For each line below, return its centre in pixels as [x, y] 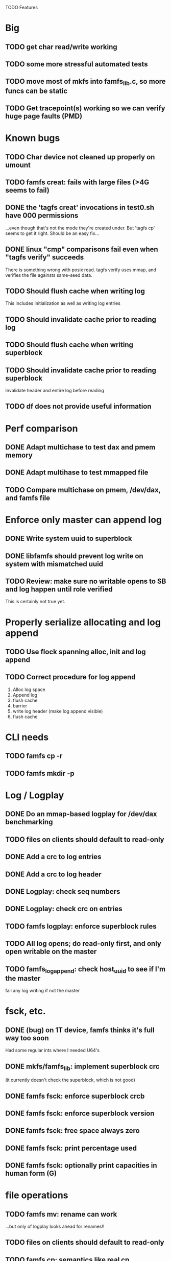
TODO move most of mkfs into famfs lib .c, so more [86, 82]
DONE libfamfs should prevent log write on [75, 556]
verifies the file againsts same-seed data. [49, 275]
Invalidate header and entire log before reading [55, 390]
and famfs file [28, 498]
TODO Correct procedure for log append [71, 677]
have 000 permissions [42, 216]
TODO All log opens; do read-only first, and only [83, 944]
